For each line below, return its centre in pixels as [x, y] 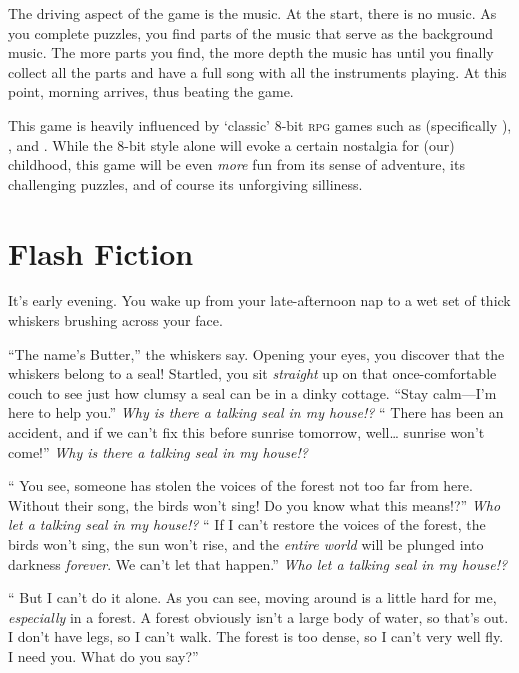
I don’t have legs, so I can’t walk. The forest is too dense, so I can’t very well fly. [256, 636]
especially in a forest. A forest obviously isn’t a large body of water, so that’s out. [258, 616]
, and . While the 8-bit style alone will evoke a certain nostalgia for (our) [231, 144]
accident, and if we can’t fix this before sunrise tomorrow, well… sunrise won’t [246, 432]
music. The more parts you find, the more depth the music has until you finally [251, 52]
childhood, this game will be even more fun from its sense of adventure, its [236, 164]
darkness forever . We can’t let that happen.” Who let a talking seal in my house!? [258, 563]
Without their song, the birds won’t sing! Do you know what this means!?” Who [254, 504]
